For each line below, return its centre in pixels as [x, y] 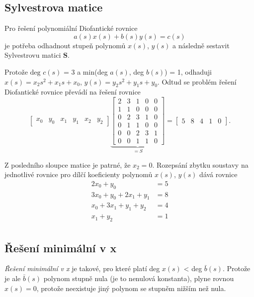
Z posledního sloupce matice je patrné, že [68, 164]
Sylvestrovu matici [33, 55]
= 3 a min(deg [85, 71]
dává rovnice [218, 174]
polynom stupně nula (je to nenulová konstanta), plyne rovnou [139, 278]
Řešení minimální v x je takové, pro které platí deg [82, 268]
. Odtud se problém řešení [197, 81]
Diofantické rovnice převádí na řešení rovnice [73, 92]
